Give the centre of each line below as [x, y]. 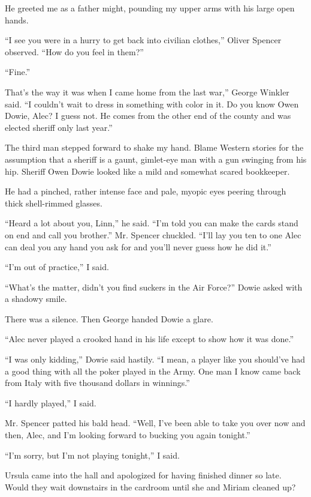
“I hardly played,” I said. [51, 402]
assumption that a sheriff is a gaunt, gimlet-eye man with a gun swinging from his [156, 159]
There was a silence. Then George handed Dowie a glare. [109, 318]
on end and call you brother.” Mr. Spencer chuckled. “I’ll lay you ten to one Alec [153, 234]
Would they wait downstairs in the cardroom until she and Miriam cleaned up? [150, 486]
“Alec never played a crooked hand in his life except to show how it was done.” [150, 339]
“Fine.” [18, 72]
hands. [17, 20]
